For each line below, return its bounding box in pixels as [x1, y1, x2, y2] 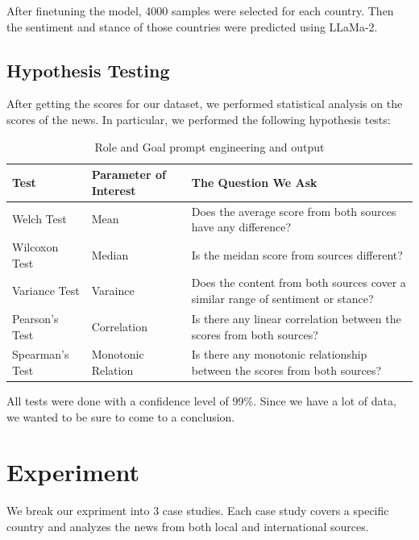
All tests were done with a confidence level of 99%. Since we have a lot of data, [6, 393, 396, 409]
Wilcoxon [12, 239, 59, 255]
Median [91, 246, 129, 263]
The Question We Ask [191, 173, 317, 190]
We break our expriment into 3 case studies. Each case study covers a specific [6, 502, 389, 519]
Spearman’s [12, 346, 69, 363]
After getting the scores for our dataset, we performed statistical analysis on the [6, 95, 403, 112]
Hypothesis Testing [6, 57, 170, 82]
